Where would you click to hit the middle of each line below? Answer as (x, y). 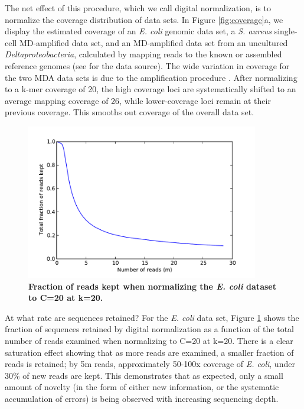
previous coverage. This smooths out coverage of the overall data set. (130, 112)
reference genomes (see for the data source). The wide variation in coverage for (147, 65)
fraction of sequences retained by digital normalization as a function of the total (149, 329)
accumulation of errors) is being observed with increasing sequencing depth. (142, 398)
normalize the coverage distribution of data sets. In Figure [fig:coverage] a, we (144, 19)
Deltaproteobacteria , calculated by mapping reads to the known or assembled (143, 54)
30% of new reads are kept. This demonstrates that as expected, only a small (144, 375)
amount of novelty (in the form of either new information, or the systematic (142, 387)
